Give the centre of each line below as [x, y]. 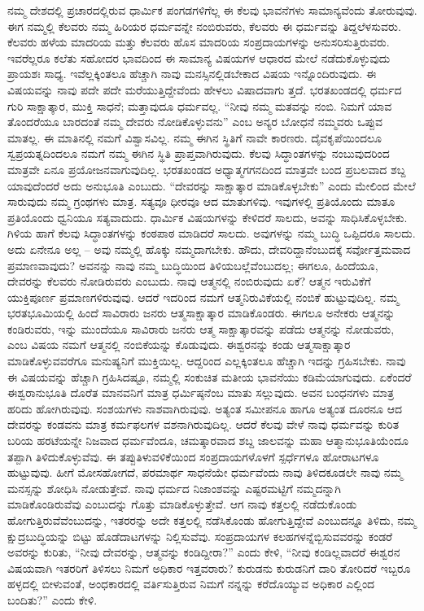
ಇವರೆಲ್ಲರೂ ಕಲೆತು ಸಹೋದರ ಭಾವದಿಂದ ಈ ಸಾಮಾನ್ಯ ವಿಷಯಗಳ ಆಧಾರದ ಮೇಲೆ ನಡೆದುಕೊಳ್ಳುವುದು [199, 57]
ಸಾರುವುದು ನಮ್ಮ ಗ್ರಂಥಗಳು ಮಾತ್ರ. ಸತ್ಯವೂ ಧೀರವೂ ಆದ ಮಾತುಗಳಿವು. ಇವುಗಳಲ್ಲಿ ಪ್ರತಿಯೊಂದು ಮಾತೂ [201, 201]
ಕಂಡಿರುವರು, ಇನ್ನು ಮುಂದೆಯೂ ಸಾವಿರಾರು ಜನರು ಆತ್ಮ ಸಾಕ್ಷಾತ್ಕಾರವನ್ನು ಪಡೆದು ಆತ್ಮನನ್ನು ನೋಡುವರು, [201, 328]
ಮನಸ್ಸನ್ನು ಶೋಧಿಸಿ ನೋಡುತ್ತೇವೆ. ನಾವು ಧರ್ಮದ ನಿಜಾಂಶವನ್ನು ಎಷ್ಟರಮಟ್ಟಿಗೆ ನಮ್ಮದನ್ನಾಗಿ [174, 488]
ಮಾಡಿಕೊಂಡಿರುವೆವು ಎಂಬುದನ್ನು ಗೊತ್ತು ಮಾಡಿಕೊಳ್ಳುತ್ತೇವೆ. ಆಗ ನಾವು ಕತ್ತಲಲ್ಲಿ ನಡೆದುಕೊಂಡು [182, 504]
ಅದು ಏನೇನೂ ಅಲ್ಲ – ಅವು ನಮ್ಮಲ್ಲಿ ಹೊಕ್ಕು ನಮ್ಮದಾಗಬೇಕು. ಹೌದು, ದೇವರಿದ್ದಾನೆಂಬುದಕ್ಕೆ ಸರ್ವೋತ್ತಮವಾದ [209, 249]
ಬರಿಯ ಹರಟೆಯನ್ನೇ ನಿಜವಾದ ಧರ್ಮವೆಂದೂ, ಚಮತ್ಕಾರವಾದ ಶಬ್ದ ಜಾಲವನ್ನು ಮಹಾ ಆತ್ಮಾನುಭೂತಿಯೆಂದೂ [208, 441]
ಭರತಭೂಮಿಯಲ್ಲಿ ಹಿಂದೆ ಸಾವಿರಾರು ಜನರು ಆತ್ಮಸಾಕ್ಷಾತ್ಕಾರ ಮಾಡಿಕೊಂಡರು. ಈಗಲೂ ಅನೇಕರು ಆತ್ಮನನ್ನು [201, 313]
